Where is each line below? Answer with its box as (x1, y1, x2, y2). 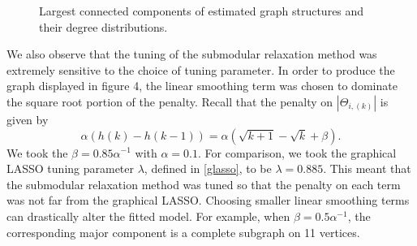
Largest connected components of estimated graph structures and (39, 2, 364, 19)
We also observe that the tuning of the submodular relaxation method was (6, 45, 377, 63)
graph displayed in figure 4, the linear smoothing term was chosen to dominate (6, 77, 398, 94)
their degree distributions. (39, 18, 168, 35)
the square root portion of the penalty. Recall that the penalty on (6, 93, 333, 110)
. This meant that (323, 160, 411, 177)
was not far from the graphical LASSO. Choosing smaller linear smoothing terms (6, 192, 410, 209)
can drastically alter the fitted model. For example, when (6, 207, 290, 224)
